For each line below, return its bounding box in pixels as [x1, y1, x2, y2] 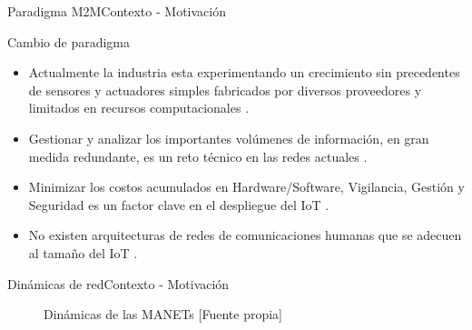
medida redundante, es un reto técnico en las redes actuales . [28, 146, 368, 165]
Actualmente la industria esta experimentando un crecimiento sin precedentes [28, 63, 460, 82]
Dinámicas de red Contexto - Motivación [7, 274, 230, 293]
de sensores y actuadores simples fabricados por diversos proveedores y [28, 80, 422, 99]
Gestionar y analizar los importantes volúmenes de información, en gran [28, 128, 429, 147]
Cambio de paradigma [7, 32, 130, 51]
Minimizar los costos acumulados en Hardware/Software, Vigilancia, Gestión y [28, 177, 465, 196]
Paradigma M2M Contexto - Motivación [7, 2, 226, 20]
